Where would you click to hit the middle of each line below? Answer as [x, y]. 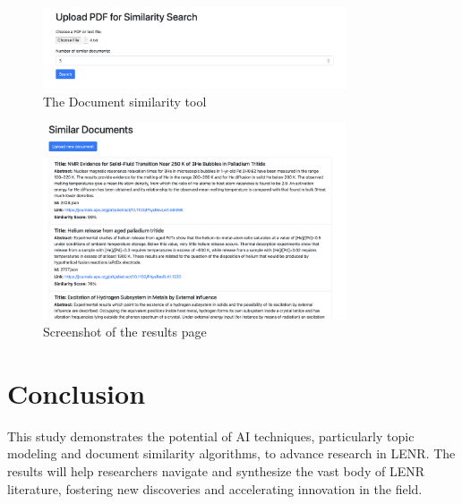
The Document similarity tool [125, 101]
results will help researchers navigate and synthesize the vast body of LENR [216, 471]
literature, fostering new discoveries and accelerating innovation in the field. [215, 488]
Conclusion [77, 393]
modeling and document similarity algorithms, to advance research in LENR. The [231, 453]
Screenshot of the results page [125, 332]
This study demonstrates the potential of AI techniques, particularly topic [211, 436]
